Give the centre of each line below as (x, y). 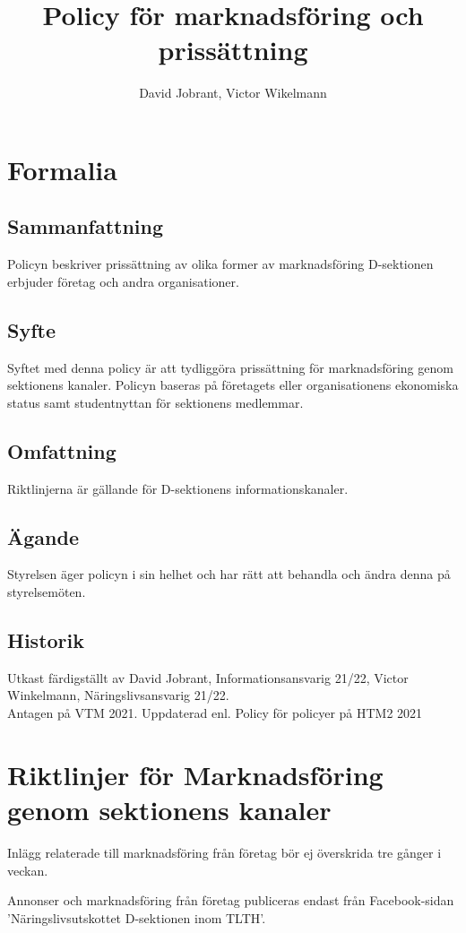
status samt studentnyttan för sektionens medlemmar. (155, 402)
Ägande (43, 536)
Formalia (62, 169)
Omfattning (62, 450)
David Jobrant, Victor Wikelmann (233, 93)
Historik (46, 640)
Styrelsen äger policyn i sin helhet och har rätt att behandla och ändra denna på (229, 574)
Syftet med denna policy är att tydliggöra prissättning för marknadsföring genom (230, 367)
